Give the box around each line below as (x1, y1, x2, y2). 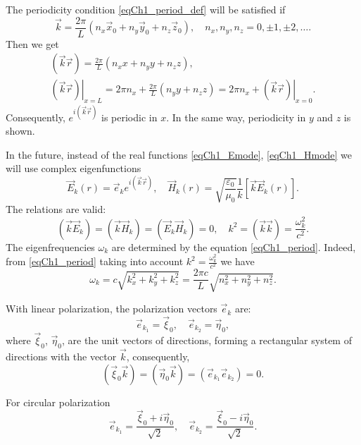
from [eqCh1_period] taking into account (6, 254, 184, 269)
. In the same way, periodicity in (166, 109, 306, 124)
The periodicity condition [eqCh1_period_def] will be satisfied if (6, 2, 286, 16)
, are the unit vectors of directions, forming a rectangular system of (61, 333, 352, 347)
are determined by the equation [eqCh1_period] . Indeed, (111, 239, 356, 254)
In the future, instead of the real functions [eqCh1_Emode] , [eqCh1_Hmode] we (6, 147, 353, 161)
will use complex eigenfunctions (6, 161, 141, 176)
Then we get (6, 36, 59, 51)
